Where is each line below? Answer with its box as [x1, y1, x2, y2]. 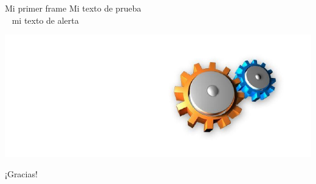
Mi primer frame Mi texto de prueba [5, 2, 142, 14]
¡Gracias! [5, 168, 38, 180]
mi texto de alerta [12, 13, 79, 26]
